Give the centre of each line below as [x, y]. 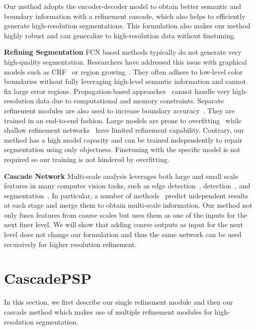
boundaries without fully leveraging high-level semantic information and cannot [125, 81]
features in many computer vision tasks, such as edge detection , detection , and [127, 186]
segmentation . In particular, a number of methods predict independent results [126, 195]
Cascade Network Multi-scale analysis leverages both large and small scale [121, 176]
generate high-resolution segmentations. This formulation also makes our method [127, 26]
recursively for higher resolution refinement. [70, 244]
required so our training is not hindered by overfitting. [87, 159]
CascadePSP [48, 278]
